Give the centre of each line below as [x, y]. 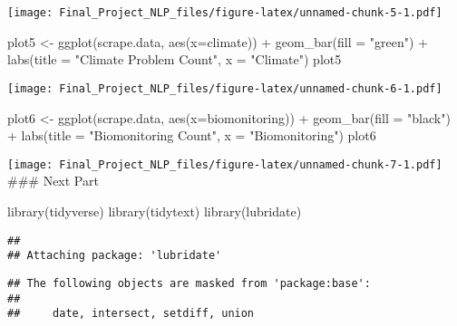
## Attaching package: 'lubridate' [115, 256]
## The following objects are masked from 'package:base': [189, 283]
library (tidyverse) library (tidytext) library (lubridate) [155, 211]
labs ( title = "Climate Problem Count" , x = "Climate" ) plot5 [175, 59]
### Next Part [53, 181]
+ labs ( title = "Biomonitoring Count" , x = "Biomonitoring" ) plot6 [192, 135]
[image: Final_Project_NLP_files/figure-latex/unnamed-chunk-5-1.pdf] [225, 13]
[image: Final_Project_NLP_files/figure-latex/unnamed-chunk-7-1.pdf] [225, 164]
